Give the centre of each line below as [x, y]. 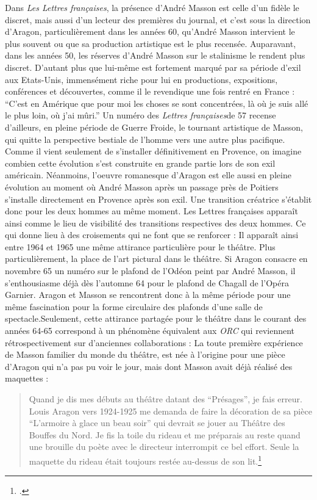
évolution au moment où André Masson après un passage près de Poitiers [142, 187]
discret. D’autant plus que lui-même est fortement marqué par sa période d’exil [153, 67]
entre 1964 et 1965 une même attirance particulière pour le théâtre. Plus [140, 246]
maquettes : [27, 378]
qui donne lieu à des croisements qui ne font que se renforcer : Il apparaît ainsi [152, 235]
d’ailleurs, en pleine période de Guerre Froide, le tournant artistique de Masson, [154, 127]
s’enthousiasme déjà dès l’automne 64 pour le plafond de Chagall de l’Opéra [147, 282]
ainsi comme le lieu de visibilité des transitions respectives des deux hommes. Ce [155, 223]
